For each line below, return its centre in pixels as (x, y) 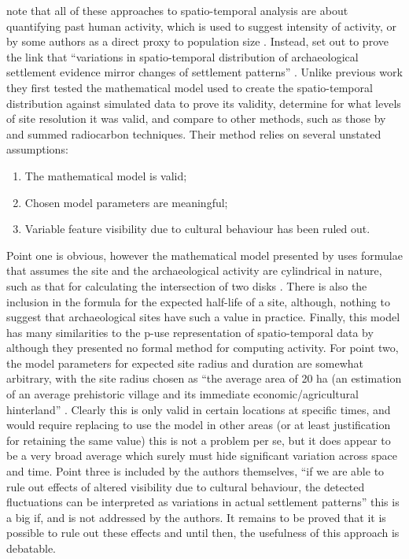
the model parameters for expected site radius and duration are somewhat (185, 363)
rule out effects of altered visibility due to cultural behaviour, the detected (186, 486)
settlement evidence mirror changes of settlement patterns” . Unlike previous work (204, 72)
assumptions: (37, 149)
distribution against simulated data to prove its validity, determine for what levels (204, 103)
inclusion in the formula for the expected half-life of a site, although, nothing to (198, 301)
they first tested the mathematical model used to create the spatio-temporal (190, 87)
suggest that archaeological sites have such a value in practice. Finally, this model (203, 317)
